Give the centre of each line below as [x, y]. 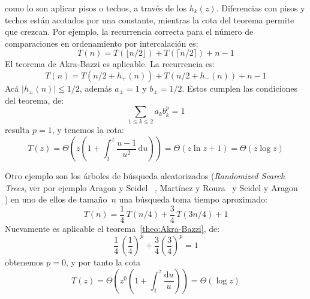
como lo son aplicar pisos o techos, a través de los [96, 8]
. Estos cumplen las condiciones [240, 88]
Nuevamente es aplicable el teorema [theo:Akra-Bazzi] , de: [112, 228]
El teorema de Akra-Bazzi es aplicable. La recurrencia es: [110, 64]
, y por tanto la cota [103, 262]
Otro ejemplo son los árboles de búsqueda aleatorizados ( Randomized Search [145, 176]
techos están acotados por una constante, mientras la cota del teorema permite [150, 19]
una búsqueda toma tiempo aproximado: [193, 199]
